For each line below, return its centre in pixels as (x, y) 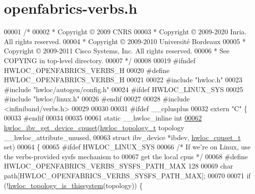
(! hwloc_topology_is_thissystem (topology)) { (73, 185)
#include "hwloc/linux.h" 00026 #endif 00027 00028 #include (97, 99)
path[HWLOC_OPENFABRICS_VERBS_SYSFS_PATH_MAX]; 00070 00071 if (127, 176)
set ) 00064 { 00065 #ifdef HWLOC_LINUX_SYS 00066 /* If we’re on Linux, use (127, 147)
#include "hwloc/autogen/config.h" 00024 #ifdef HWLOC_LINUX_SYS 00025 (124, 89)
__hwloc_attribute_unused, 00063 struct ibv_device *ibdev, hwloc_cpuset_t (122, 137)
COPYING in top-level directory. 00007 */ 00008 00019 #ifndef (100, 60)
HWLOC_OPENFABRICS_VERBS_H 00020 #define (87, 70)
